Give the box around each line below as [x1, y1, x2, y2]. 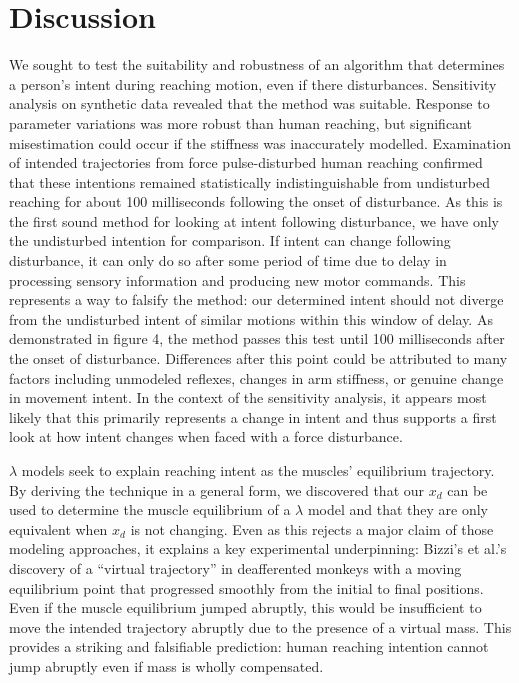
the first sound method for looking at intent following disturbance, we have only [9, 210, 499, 231]
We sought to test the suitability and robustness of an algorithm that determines [9, 54, 505, 75]
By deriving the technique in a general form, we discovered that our [9, 479, 425, 500]
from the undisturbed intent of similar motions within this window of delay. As [9, 308, 493, 329]
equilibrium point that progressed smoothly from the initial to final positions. [9, 577, 484, 598]
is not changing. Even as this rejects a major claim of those [130, 518, 494, 539]
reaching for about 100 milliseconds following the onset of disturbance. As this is [9, 191, 503, 212]
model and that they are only [307, 499, 488, 520]
